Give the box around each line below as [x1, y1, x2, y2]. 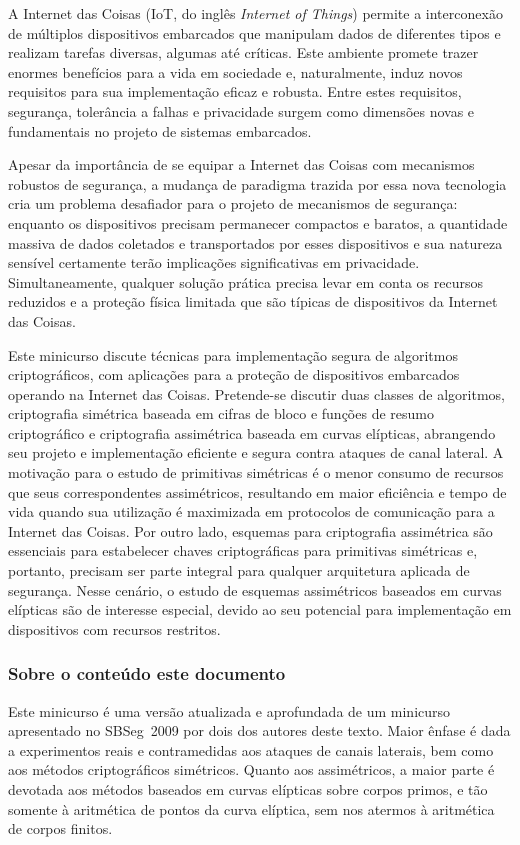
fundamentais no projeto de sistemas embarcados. [8, 120, 312, 141]
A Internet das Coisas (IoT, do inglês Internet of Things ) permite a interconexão [8, 3, 503, 23]
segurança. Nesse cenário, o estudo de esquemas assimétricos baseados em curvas [8, 579, 502, 600]
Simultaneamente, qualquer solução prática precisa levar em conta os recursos [8, 271, 484, 292]
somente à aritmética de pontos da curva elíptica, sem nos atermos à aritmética [8, 798, 495, 819]
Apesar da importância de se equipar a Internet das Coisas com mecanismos [8, 154, 475, 175]
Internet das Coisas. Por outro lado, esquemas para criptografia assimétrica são [8, 520, 493, 541]
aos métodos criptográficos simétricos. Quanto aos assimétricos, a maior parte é [8, 759, 495, 780]
